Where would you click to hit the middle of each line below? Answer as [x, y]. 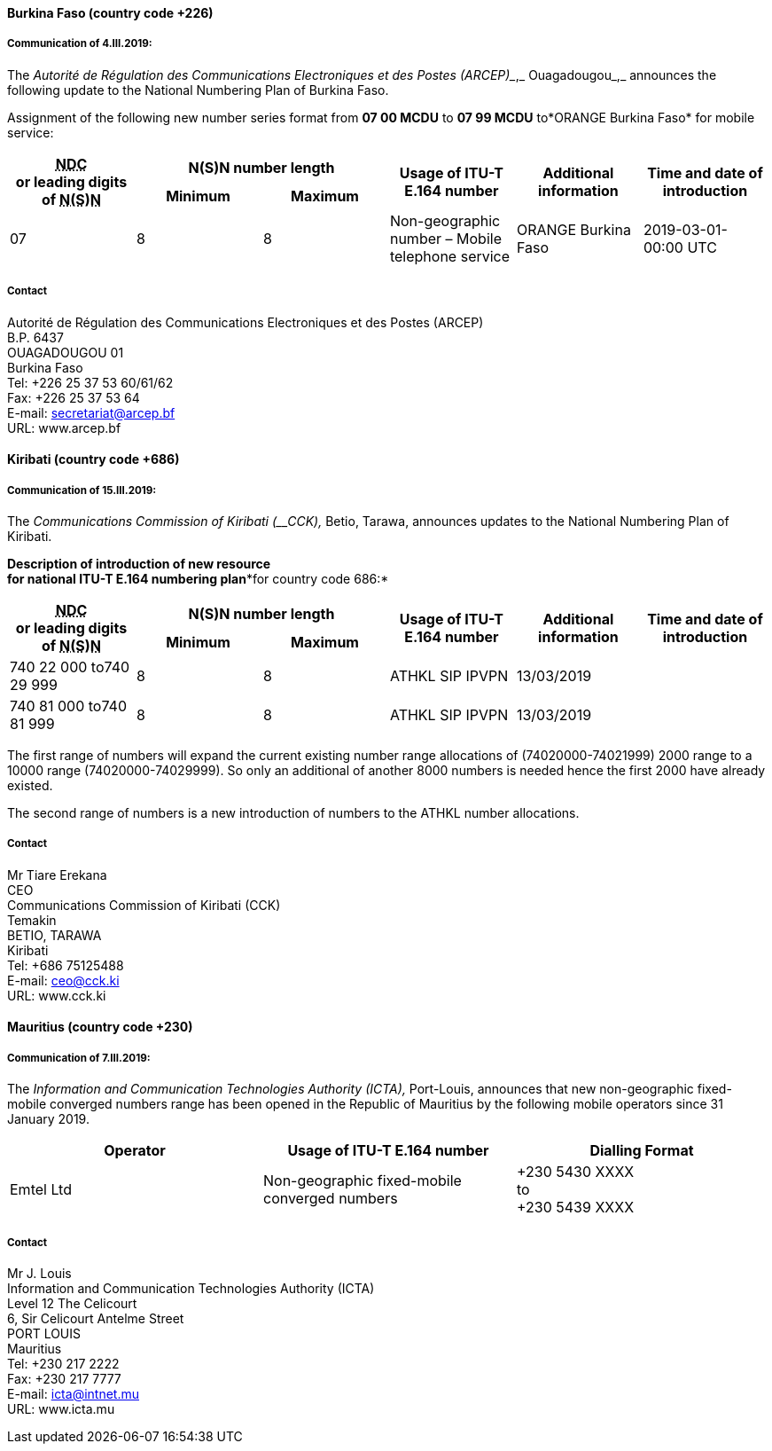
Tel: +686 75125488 [66, 965]
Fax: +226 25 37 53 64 [74, 397]
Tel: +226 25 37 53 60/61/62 [90, 382]
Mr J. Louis [39, 1273]
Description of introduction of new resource [139, 563]
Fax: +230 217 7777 [64, 1378]
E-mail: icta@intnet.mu [73, 1393]
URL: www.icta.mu [61, 1408]
